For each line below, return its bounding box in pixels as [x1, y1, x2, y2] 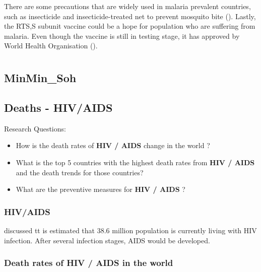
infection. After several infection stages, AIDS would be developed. [4, 235, 210, 245]
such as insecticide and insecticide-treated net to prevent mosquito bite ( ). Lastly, [4, 11, 256, 21]
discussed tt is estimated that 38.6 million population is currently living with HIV [4, 225, 257, 235]
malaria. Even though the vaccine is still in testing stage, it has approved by [4, 30, 240, 41]
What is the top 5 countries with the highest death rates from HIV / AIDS [16, 157, 255, 167]
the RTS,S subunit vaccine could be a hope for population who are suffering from [4, 21, 255, 31]
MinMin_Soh [4, 70, 77, 86]
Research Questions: [4, 123, 66, 133]
